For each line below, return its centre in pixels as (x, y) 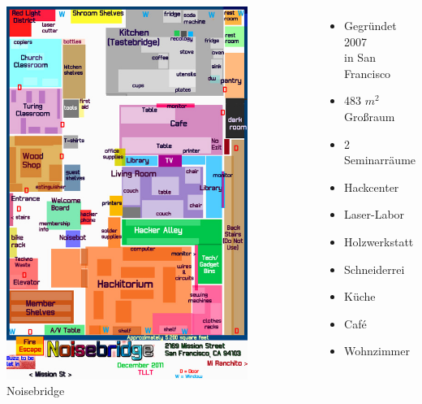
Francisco (368, 73)
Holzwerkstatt (379, 241)
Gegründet (370, 25)
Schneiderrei (375, 269)
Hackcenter (372, 187)
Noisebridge (36, 391)
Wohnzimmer (377, 351)
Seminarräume (380, 160)
